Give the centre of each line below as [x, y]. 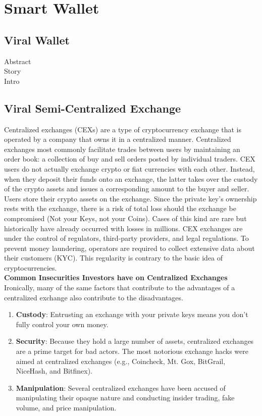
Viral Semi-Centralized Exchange [93, 108]
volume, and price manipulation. [66, 407]
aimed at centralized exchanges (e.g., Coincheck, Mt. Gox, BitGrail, [121, 361]
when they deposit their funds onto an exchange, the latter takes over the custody [131, 178]
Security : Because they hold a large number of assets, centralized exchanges [135, 341]
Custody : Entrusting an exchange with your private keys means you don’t [132, 314]
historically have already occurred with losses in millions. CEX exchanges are [123, 228]
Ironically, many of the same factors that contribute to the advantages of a [120, 288]
